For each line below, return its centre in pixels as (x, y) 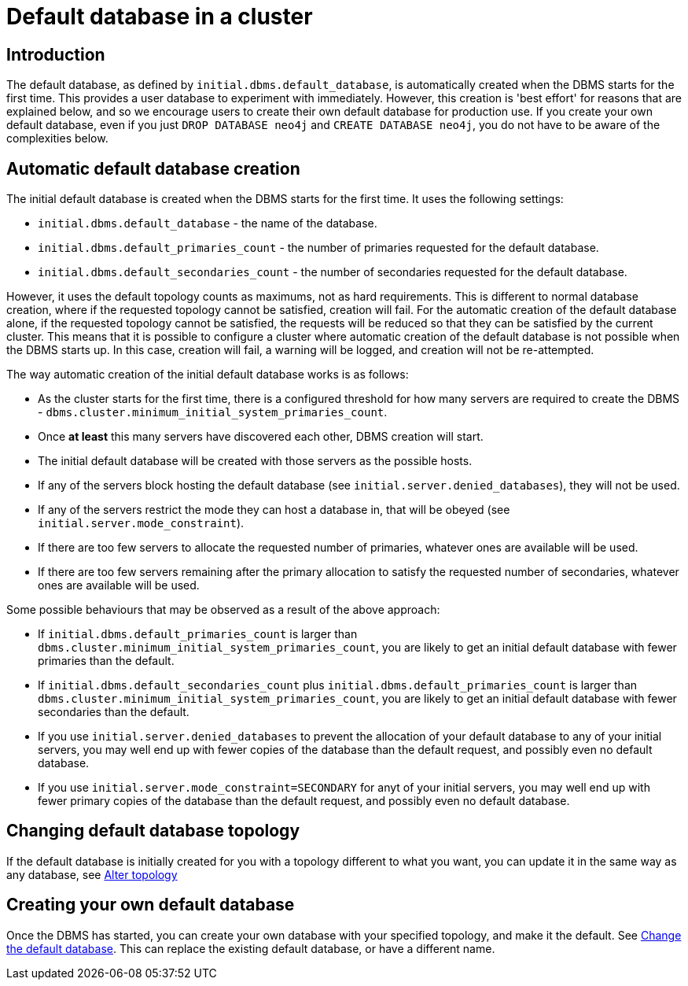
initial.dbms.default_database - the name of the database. (208, 223)
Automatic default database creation (153, 168)
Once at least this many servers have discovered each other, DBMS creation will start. (261, 437)
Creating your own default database (151, 905)
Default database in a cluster (160, 17)
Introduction (56, 54)
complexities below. (57, 138)
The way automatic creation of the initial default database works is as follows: (208, 375)
